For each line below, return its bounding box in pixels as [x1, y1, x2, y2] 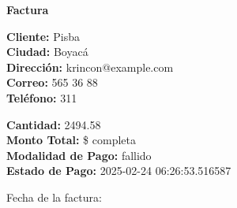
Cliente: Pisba [6, 28, 80, 44]
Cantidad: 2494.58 [6, 116, 101, 132]
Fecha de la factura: [6, 188, 102, 205]
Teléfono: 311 [6, 89, 77, 106]
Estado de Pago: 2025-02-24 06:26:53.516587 [6, 162, 231, 179]
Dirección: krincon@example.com [6, 58, 174, 75]
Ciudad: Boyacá [6, 43, 88, 60]
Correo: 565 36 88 [6, 74, 98, 91]
